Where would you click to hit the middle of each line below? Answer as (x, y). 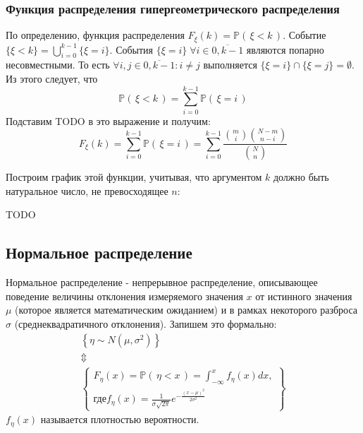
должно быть (301, 177)
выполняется (230, 65)
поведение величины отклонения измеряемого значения (124, 296)
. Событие (304, 35)
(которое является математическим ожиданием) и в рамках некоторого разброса (186, 310)
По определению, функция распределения (95, 35)
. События (131, 49)
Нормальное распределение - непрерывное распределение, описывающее (162, 282)
